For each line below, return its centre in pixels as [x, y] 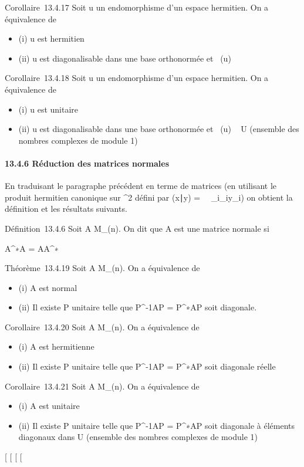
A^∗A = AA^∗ [32, 248]
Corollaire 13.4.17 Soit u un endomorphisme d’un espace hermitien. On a [137, 7]
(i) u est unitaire [48, 109]
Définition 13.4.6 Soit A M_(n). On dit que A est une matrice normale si [137, 228]
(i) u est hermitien [51, 38]
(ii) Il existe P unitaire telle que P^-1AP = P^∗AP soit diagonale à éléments [157, 425]
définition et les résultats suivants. [66, 209]
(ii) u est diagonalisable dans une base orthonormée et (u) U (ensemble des [159, 129]
